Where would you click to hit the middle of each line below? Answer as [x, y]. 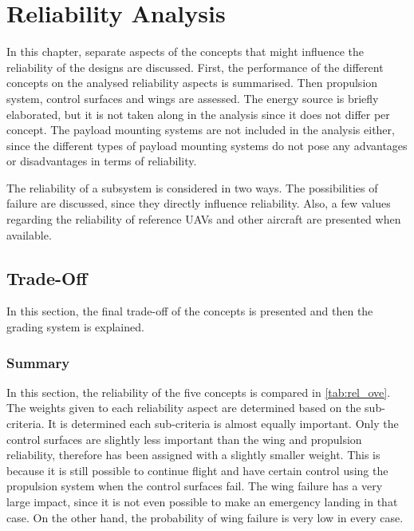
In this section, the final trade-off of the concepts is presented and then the [190, 311]
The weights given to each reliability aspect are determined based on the [184, 408]
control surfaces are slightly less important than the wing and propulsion [184, 439]
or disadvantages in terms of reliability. [102, 161]
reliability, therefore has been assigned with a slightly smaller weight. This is [193, 455]
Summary [38, 362]
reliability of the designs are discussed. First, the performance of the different [195, 67]
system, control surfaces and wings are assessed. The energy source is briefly [193, 98]
